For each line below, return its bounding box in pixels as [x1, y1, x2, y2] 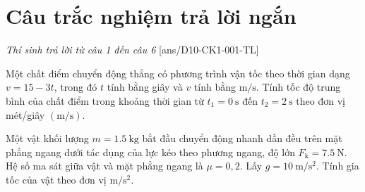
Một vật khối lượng [6, 131, 89, 146]
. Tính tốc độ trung [256, 79, 341, 94]
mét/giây [6, 107, 45, 122]
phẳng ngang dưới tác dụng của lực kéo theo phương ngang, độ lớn [6, 144, 295, 159]
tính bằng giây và [107, 79, 183, 94]
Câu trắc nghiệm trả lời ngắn [6, 1, 297, 30]
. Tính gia [316, 158, 359, 173]
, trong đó [54, 79, 97, 94]
